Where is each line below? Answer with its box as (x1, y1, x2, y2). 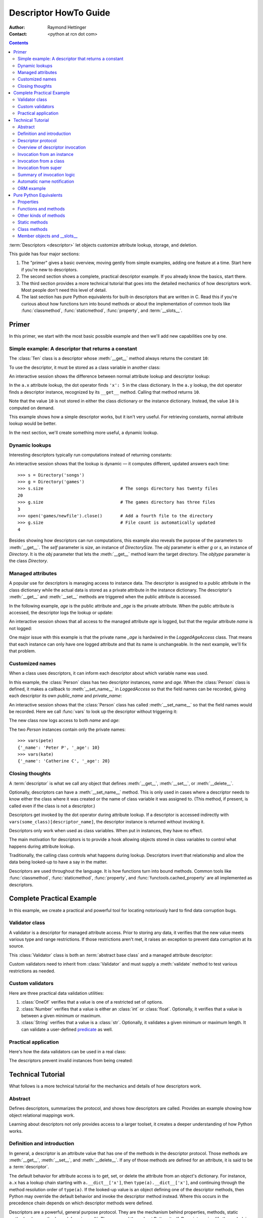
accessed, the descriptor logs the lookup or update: (9, 609, 113, 616)
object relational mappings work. (9, 1112, 75, 1118)
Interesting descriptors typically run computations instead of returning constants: (9, 452, 172, 457)
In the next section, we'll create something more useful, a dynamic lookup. (9, 429, 158, 436)
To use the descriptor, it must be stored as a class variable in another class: (9, 364, 161, 370)
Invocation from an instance (18, 151, 74, 157)
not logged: (9, 625, 32, 631)
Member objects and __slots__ (18, 233, 78, 239)
